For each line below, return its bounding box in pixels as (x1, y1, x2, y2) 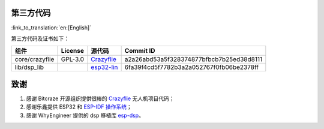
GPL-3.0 (61, 55, 84, 64)
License (61, 47, 84, 55)
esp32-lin (91, 63, 118, 71)
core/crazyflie (14, 55, 55, 64)
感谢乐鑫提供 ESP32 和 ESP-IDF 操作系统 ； (26, 103, 132, 110)
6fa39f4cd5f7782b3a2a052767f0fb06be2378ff (124, 63, 259, 71)
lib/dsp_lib (14, 63, 44, 71)
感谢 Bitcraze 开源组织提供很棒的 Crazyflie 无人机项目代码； (26, 95, 175, 102)
